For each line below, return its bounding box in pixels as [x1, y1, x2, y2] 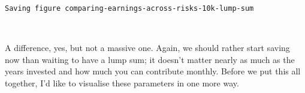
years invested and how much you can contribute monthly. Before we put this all [5, 65, 301, 77]
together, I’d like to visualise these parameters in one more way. [5, 77, 239, 89]
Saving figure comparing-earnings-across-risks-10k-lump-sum [5, 4, 254, 13]
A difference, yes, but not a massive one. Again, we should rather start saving [5, 41, 290, 54]
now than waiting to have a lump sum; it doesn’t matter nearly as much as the [5, 53, 295, 65]
